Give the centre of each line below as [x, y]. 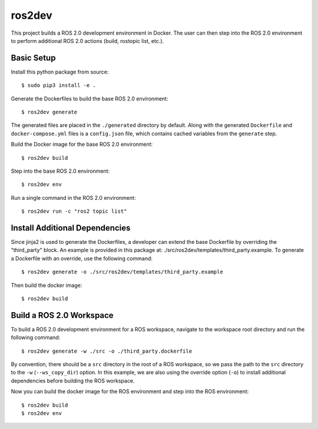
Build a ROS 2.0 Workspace [62, 315]
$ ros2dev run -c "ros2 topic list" [74, 211]
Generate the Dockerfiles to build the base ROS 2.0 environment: [90, 98]
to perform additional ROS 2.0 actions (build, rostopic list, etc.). [87, 41]
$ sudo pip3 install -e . [59, 86]
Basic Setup [33, 58]
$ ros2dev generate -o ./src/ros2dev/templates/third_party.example [122, 272]
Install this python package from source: [60, 72]
